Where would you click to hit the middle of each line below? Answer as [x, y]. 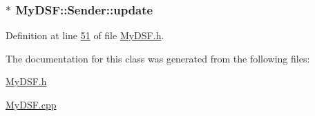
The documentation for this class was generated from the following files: [158, 58]
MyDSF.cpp [31, 104]
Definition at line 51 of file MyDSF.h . [85, 35]
